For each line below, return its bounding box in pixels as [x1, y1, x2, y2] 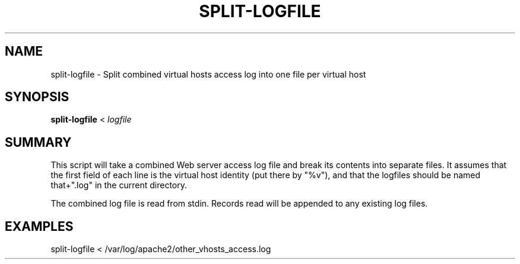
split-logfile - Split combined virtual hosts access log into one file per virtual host [50, 69, 366, 79]
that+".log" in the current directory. [50, 180, 188, 191]
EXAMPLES [5, 218, 74, 234]
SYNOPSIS [5, 89, 69, 105]
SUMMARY [5, 134, 72, 150]
